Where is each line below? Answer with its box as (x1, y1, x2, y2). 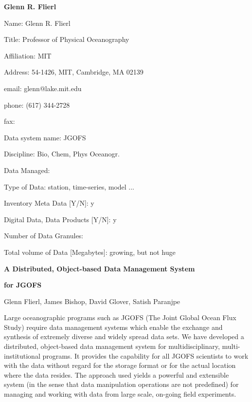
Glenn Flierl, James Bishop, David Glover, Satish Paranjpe (4, 296, 180, 306)
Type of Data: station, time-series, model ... (4, 181, 135, 191)
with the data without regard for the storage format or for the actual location (4, 360, 236, 370)
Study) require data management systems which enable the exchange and (4, 322, 223, 332)
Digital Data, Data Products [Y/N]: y (4, 214, 117, 224)
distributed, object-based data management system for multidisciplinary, (4, 341, 220, 351)
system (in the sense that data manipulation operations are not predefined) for (4, 379, 239, 389)
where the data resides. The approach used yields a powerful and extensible (4, 369, 229, 380)
